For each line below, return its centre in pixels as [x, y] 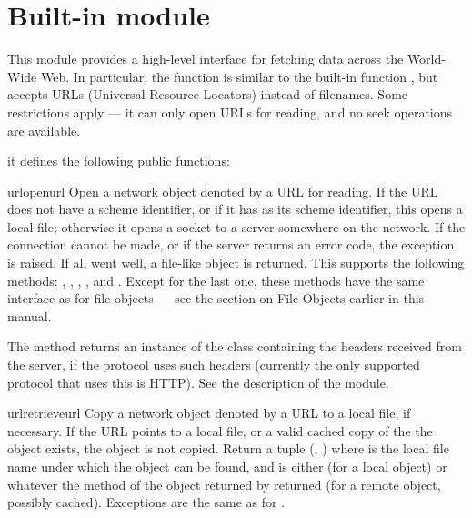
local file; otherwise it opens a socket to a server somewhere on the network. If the [236, 226]
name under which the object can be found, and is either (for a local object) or [227, 466]
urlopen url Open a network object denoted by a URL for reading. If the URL [223, 191]
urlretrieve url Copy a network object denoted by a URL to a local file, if [209, 413]
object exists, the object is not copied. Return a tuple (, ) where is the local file [228, 448]
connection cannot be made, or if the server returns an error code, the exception [231, 244]
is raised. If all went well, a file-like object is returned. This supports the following [236, 263]
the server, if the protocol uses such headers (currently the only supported [214, 365]
